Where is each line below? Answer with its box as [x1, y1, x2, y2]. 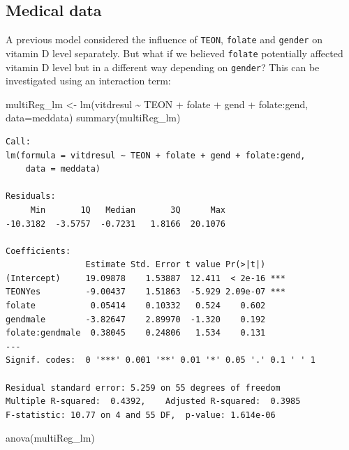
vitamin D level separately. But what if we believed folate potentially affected [6, 45, 343, 60]
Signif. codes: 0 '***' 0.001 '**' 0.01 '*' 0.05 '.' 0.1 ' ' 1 [6, 355, 315, 366]
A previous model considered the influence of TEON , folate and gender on [6, 32, 322, 47]
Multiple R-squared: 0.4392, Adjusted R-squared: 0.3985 [6, 396, 301, 407]
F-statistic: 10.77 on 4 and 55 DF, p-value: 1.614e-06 [6, 410, 276, 420]
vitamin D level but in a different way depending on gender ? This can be [6, 59, 320, 74]
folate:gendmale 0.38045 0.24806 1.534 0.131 [6, 328, 266, 338]
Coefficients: [6, 246, 71, 256]
